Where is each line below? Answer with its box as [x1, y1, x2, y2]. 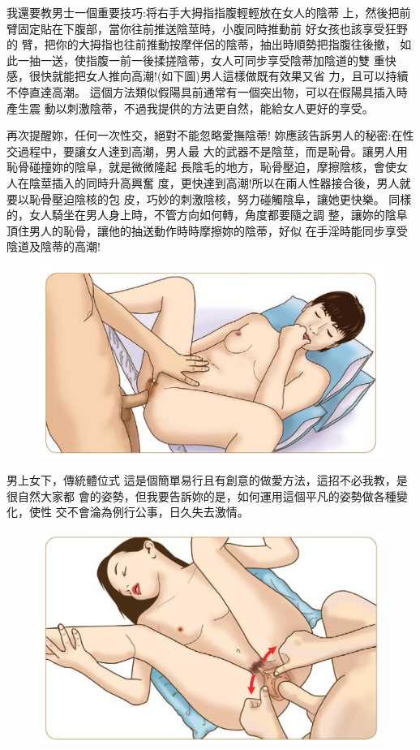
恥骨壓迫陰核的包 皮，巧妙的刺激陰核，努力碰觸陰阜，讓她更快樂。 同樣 [28, 190, 412, 207]
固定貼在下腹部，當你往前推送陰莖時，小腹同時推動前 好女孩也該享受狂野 [17, 19, 408, 37]
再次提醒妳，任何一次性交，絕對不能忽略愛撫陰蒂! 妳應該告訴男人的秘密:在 [6, 127, 403, 144]
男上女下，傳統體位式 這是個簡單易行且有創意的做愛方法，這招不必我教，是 [6, 472, 408, 489]
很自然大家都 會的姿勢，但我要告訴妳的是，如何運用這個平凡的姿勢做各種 [6, 487, 396, 504]
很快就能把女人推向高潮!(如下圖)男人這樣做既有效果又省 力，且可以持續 [28, 67, 409, 84]
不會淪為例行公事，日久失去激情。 [66, 503, 249, 520]
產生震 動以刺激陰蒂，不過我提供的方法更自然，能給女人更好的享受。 [6, 99, 374, 116]
